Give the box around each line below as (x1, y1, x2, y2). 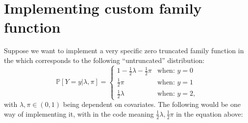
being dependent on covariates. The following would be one (63, 99, 241, 109)
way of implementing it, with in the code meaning (4, 108, 154, 119)
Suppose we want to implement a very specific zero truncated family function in (4, 45, 244, 56)
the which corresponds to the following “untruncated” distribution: (4, 55, 205, 65)
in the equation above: (176, 108, 243, 119)
